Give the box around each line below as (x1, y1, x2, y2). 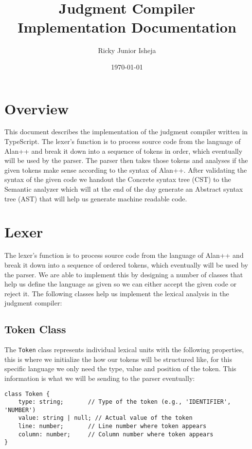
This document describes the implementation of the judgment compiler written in (4, 126, 248, 137)
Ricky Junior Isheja (98, 45, 156, 55)
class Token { (4, 390, 50, 397)
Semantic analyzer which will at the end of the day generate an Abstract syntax (4, 184, 243, 194)
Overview (4, 98, 69, 118)
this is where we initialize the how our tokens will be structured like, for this (4, 354, 233, 364)
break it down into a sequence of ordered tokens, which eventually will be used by (4, 259, 248, 269)
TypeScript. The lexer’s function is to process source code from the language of (4, 136, 241, 146)
